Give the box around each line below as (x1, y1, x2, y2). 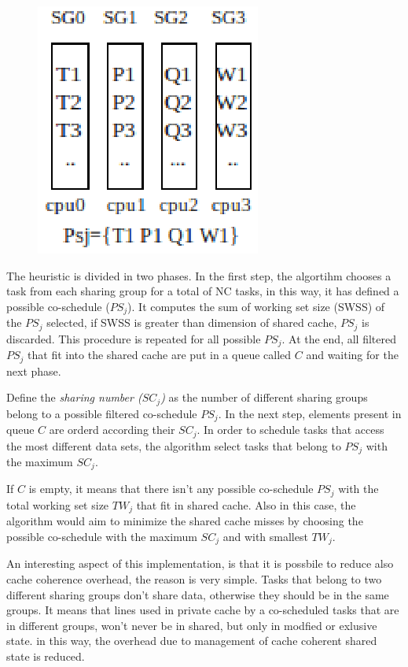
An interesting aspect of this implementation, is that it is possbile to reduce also (6, 555, 394, 572)
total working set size (6, 496, 109, 513)
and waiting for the (306, 346, 399, 363)
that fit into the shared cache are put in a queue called (28, 346, 292, 363)
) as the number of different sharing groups (160, 389, 368, 406)
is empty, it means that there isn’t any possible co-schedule (28, 480, 314, 497)
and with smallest (222, 528, 308, 544)
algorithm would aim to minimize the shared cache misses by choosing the (6, 513, 363, 529)
